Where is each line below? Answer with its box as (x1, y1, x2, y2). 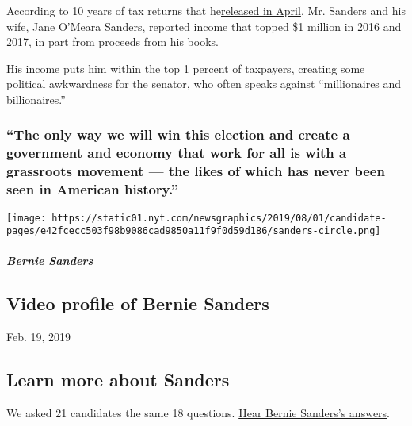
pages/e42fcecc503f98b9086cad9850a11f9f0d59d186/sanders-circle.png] (6, 225, 381, 237)
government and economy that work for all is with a (6, 143, 347, 163)
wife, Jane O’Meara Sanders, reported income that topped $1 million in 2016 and (6, 17, 402, 34)
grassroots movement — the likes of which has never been (6, 161, 385, 181)
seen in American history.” (6, 179, 178, 199)
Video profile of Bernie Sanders (6, 291, 269, 316)
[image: (6, 212, 47, 224)
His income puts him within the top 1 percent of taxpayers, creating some (6, 59, 365, 76)
